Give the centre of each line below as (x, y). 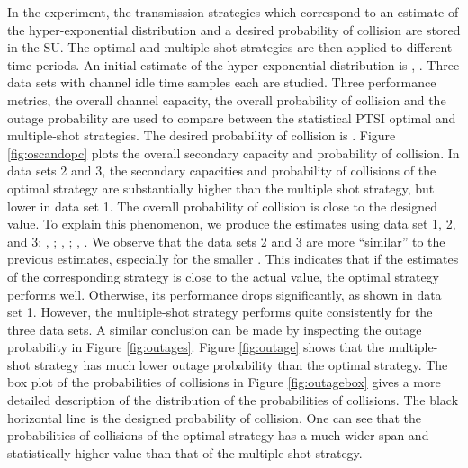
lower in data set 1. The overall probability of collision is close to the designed (223, 206)
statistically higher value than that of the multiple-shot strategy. (185, 452)
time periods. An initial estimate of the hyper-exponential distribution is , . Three (234, 64)
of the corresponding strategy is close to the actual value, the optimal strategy (224, 276)
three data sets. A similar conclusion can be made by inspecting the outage (215, 329)
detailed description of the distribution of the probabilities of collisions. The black (233, 400)
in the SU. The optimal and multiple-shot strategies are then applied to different (230, 47)
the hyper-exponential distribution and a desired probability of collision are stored (234, 29)
